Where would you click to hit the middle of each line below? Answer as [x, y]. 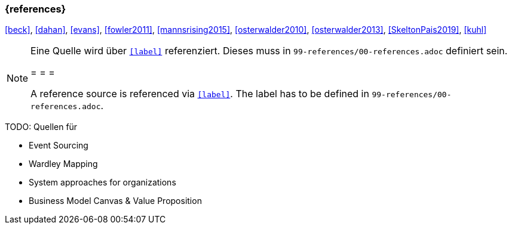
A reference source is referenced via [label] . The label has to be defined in [200, 94]
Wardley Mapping [63, 164]
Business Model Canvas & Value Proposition [115, 201]
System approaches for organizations [102, 182]
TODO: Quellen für [41, 127]
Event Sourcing [59, 146]
